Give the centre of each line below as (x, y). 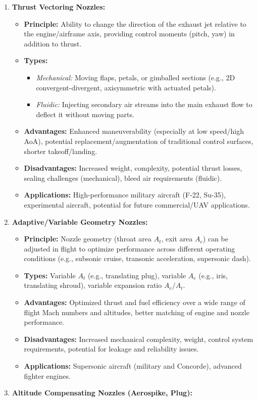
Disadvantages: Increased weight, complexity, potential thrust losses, (133, 168)
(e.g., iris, (213, 275)
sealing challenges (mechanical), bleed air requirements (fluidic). (123, 178)
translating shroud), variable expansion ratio (93, 285)
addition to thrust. (53, 43)
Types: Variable (50, 275)
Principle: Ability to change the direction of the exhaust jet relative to (135, 23)
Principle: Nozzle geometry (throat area (88, 239)
